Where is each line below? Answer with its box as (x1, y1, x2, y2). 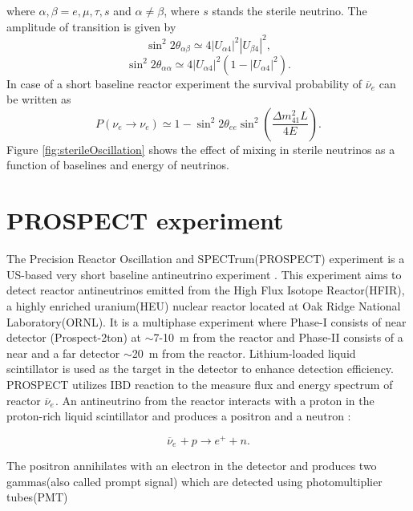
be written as (6, 91, 71, 107)
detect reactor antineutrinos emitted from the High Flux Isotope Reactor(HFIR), (6, 282, 405, 298)
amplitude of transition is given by (6, 18, 176, 34)
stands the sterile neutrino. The (212, 2, 367, 18)
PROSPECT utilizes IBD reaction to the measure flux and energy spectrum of (6, 375, 393, 392)
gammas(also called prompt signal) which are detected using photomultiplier (6, 472, 383, 489)
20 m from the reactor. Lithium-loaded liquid (132, 344, 356, 361)
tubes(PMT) (6, 489, 68, 505)
